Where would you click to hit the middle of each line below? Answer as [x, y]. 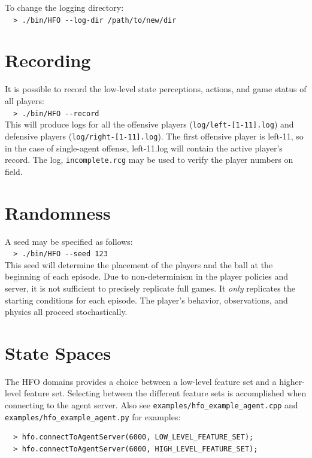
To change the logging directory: [64, 7]
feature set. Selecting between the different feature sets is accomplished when [165, 393]
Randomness [58, 212]
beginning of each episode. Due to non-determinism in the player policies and [147, 276]
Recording [48, 60]
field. [14, 171]
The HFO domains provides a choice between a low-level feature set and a [141, 381]
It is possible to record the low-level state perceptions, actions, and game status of [156, 89]
